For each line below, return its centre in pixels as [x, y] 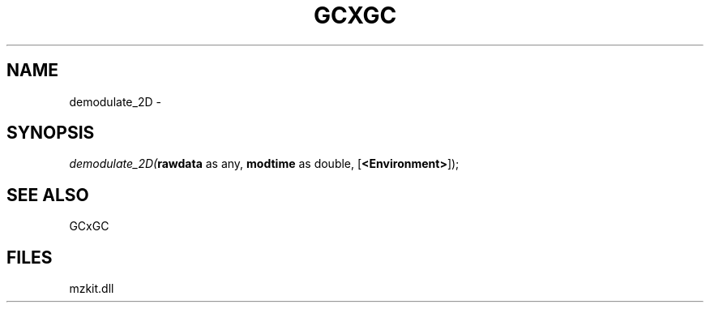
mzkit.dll [92, 289]
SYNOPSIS [51, 133]
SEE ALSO [48, 195]
